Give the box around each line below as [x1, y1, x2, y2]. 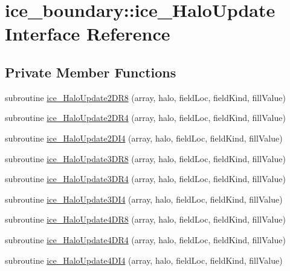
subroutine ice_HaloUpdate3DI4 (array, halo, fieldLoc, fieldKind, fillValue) [5, 192, 283, 205]
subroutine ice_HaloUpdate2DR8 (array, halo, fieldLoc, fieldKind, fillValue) [5, 91, 286, 103]
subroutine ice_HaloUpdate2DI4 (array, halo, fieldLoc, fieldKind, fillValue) [5, 131, 283, 144]
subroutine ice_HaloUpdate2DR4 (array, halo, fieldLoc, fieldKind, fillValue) [5, 111, 286, 124]
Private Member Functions [5, 62, 176, 81]
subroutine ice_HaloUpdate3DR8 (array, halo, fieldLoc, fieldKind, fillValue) [5, 152, 286, 165]
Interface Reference [5, 21, 170, 46]
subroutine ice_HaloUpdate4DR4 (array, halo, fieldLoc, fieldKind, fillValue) [5, 233, 286, 246]
